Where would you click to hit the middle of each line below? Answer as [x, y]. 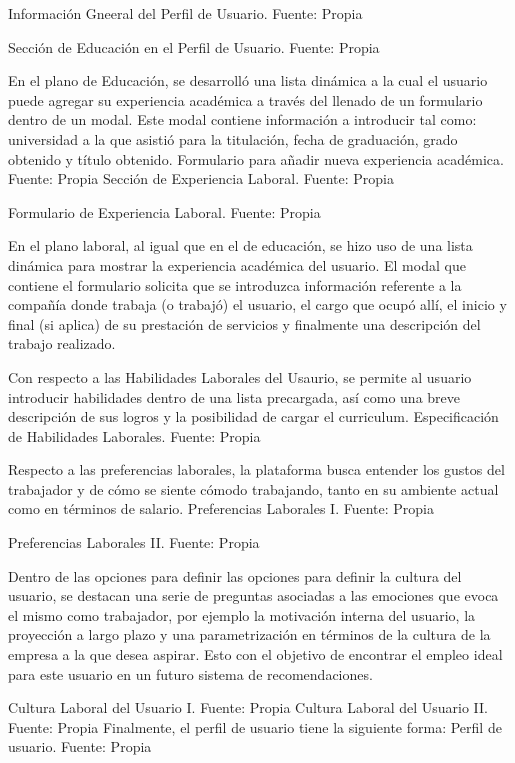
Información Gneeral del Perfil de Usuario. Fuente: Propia [185, 13]
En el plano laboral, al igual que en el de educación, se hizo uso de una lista [240, 245]
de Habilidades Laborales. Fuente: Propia [134, 435]
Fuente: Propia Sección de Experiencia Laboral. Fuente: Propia [201, 178]
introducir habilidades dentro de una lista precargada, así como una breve [234, 396]
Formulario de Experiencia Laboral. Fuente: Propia [164, 211]
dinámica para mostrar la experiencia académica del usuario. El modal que [237, 264]
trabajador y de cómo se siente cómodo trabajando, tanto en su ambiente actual [253, 488]
